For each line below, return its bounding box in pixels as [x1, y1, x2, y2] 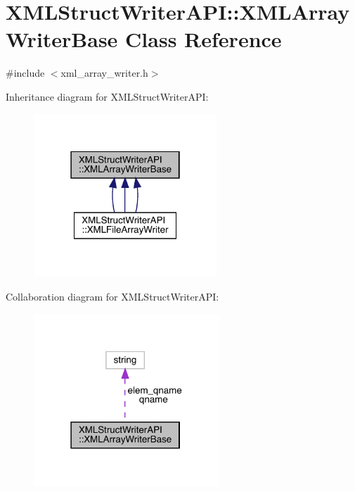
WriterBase [6, 25, 118, 53]
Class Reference [125, 25, 282, 53]
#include [6, 65, 45, 80]
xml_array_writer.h [60, 65, 148, 80]
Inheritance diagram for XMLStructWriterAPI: [6, 89, 209, 103]
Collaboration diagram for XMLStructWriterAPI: [6, 289, 219, 303]
